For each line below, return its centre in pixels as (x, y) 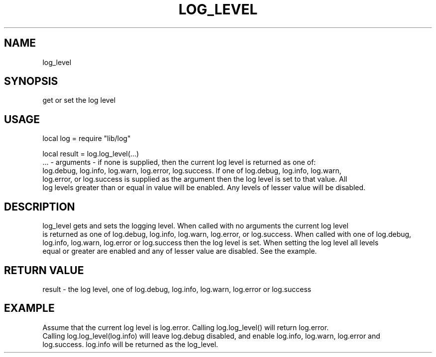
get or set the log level (79, 100)
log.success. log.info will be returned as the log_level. (130, 344)
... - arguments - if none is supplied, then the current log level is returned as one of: (179, 162)
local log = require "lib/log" (87, 139)
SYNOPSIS (31, 81)
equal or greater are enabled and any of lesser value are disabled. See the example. (180, 251)
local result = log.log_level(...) (91, 154)
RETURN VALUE (44, 270)
